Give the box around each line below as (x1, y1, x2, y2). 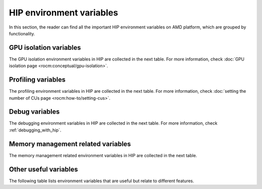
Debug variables (9, 108, 60, 116)
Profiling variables (9, 75, 65, 84)
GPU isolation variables (9, 44, 81, 52)
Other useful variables (9, 165, 78, 174)
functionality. (9, 30, 35, 36)
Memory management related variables (9, 140, 131, 148)
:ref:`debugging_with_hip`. (9, 127, 62, 133)
